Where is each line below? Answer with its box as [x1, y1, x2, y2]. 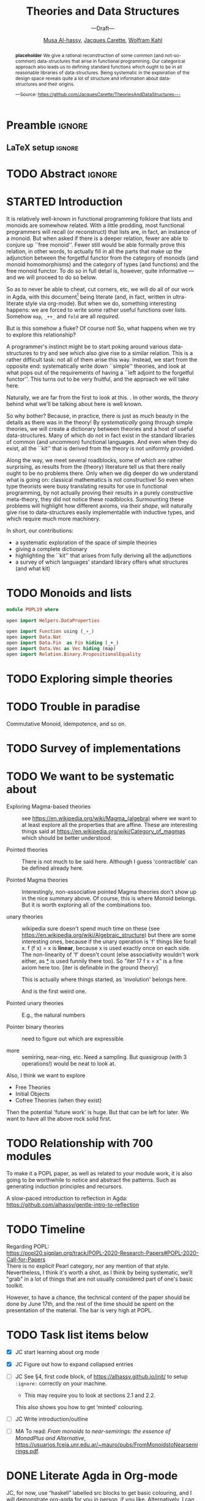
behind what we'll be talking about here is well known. [6, 400, 143, 408]
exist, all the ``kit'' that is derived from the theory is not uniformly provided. [6, 444, 195, 452]
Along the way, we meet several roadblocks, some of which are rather [6, 456, 183, 463]
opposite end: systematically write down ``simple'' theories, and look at [6, 362, 186, 370]
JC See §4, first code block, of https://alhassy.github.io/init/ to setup [15, 1373, 188, 1380]
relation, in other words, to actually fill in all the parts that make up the [6, 248, 182, 255]
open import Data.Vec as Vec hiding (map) [6, 646, 116, 652]
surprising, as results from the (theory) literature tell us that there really [6, 463, 185, 470]
